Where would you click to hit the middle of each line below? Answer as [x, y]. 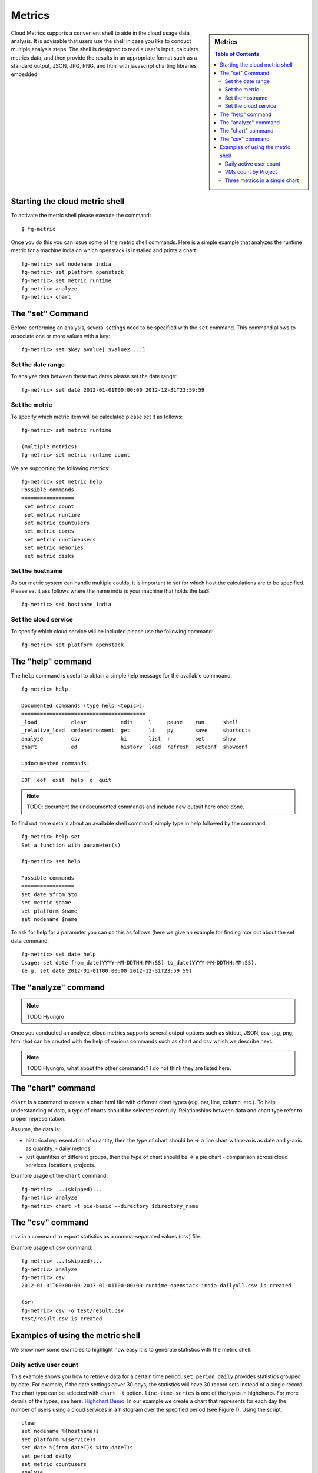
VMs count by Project [251, 172]
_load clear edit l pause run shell [130, 722]
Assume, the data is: [36, 1129]
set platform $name [49, 911]
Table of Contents [237, 54]
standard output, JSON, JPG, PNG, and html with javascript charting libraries [104, 66]
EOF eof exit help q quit [67, 780]
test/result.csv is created [62, 1319]
